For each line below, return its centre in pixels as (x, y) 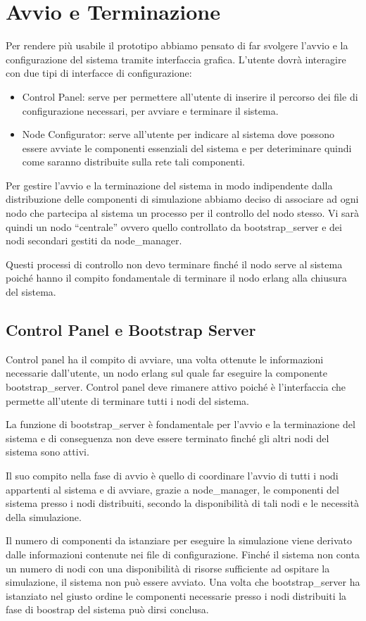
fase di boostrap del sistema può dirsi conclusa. (107, 609)
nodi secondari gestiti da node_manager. (94, 240)
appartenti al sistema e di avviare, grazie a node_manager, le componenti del (172, 489)
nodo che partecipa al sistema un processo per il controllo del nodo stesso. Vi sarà (183, 213)
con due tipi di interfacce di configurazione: (99, 73)
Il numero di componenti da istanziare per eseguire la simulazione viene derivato (179, 540)
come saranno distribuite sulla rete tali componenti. (133, 162)
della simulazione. (44, 516)
